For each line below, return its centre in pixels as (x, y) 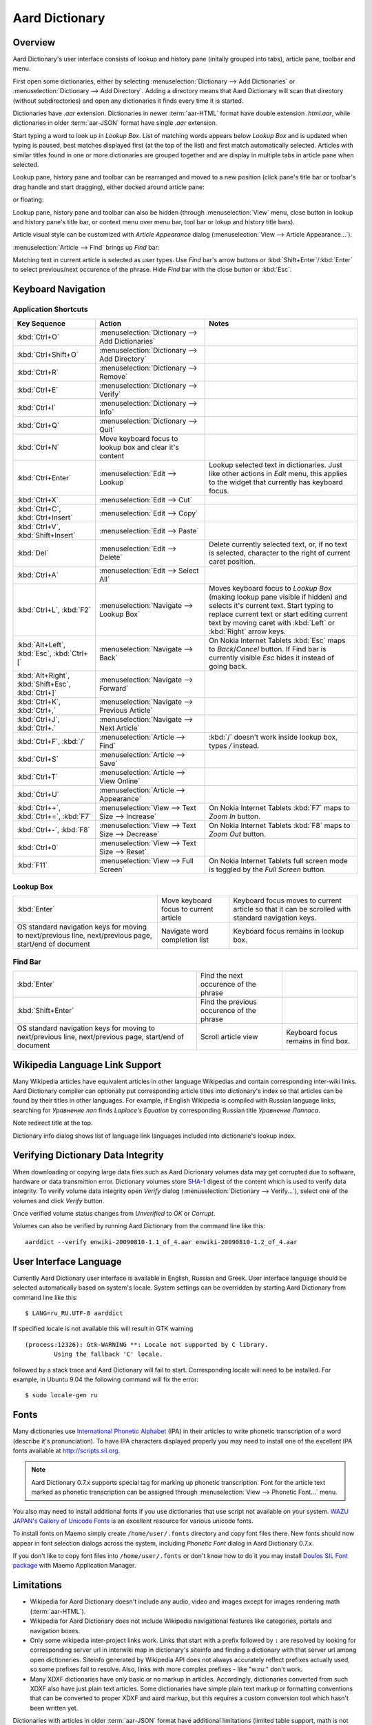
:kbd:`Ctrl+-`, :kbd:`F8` (54, 829)
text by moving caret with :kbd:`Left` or (272, 622)
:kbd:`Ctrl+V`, (39, 526)
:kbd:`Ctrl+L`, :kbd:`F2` (54, 609)
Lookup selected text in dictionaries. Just (276, 464)
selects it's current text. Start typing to (271, 605)
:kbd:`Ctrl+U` (38, 794)
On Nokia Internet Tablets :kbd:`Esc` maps (277, 640)
